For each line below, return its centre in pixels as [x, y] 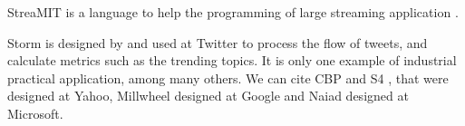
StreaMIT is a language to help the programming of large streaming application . [233, 12]
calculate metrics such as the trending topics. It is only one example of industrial [232, 60]
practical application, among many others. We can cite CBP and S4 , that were [228, 78]
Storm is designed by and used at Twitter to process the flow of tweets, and [218, 42]
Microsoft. [35, 113]
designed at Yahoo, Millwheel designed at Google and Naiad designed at [208, 96]
